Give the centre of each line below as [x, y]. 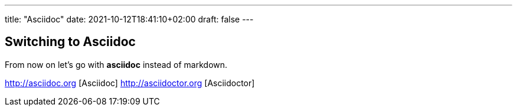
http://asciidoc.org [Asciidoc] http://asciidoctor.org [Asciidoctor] [130, 83]
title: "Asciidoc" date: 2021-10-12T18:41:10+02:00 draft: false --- [129, 19]
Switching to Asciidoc [70, 42]
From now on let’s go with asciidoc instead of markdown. [116, 64]
